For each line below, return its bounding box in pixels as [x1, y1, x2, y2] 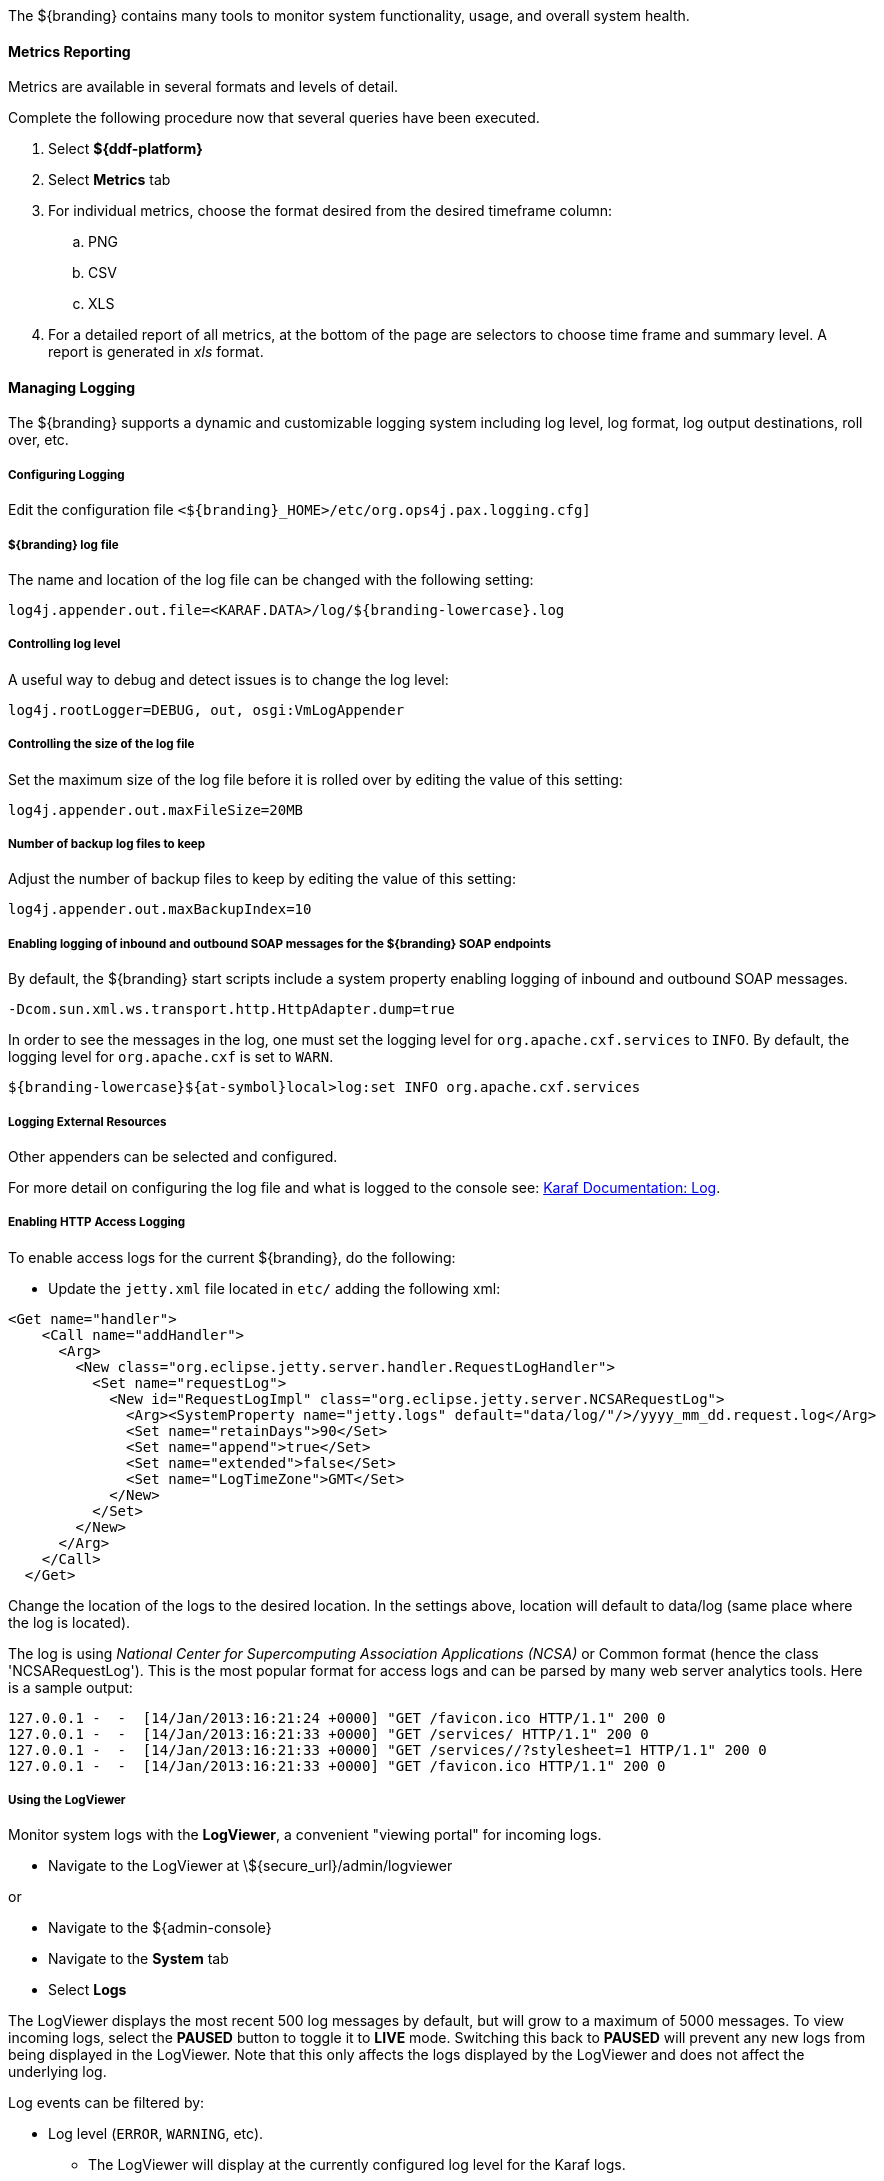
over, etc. [8, 431, 69, 449]
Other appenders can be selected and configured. [8, 1147, 338, 1165]
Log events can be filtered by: [8, 2094, 205, 2112]
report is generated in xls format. [48, 343, 264, 361]
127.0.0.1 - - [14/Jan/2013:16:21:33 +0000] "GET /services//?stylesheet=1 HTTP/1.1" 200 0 [8, 1741, 767, 1758]
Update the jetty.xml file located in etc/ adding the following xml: [48, 1279, 501, 1297]
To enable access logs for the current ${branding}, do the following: [8, 1248, 456, 1266]
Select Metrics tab [48, 171, 171, 189]
